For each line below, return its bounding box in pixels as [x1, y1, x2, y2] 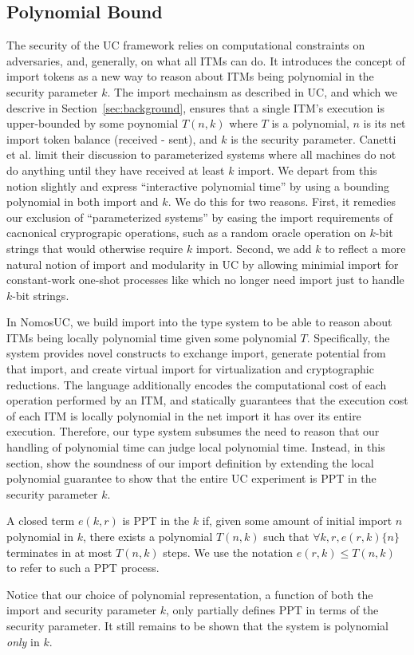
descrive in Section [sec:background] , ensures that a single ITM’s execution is [6, 99, 384, 116]
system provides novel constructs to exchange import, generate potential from [6, 345, 386, 361]
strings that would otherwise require [6, 239, 183, 256]
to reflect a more [325, 239, 406, 256]
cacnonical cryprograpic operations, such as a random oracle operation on [6, 224, 366, 241]
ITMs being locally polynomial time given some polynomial [6, 329, 297, 345]
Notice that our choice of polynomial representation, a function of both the [6, 586, 373, 602]
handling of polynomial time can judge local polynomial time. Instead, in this [6, 439, 385, 456]
